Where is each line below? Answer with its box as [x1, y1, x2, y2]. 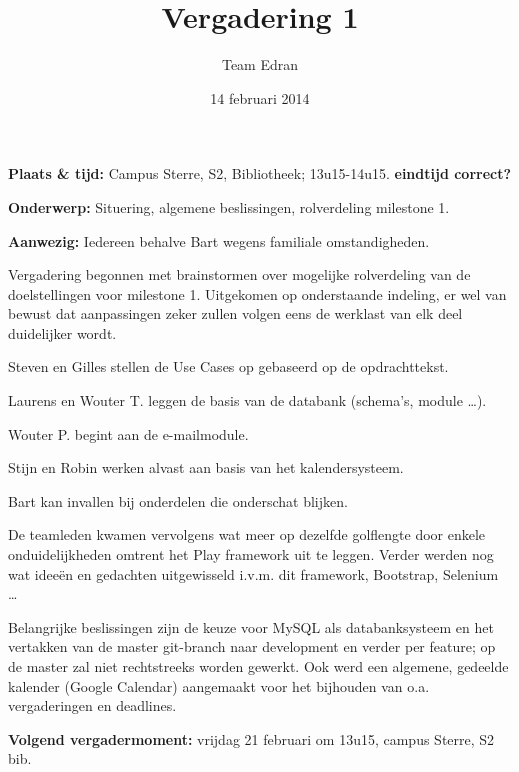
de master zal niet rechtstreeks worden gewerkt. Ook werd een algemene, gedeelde [8, 656, 509, 676]
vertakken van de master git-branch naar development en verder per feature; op [8, 636, 496, 657]
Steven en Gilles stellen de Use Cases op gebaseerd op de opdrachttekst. [8, 356, 449, 377]
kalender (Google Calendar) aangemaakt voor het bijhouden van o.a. [8, 675, 430, 696]
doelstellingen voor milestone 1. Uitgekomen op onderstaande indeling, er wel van [8, 283, 507, 304]
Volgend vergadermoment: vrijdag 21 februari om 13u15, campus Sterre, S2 [8, 728, 495, 749]
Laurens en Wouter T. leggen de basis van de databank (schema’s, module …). [8, 390, 487, 411]
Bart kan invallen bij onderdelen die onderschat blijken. [8, 490, 348, 511]
